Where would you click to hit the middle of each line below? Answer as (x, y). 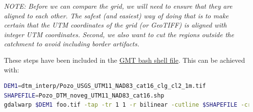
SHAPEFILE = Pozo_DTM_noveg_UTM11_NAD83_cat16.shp (84, 95)
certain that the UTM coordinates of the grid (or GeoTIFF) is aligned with (115, 25)
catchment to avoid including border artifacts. (72, 44)
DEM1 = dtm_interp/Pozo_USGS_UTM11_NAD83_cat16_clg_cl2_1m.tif (105, 86)
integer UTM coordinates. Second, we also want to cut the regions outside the (119, 34)
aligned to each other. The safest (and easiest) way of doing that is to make (116, 15)
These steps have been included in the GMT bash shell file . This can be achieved (125, 60)
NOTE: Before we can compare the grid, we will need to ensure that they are (118, 6)
